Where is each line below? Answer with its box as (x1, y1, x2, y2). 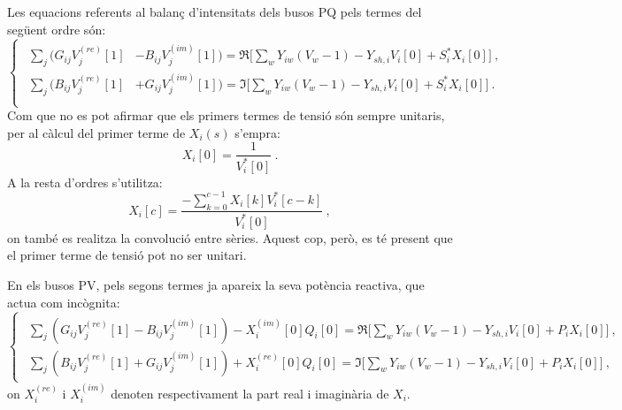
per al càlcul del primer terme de (7, 123, 186, 141)
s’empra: (234, 123, 280, 141)
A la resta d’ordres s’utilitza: (7, 172, 163, 191)
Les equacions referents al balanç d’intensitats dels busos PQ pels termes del (7, 3, 422, 20)
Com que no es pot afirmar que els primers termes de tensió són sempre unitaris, (7, 106, 445, 125)
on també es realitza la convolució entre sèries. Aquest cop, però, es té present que (7, 228, 453, 247)
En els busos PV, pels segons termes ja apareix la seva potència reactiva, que (7, 276, 425, 294)
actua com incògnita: (7, 292, 120, 311)
